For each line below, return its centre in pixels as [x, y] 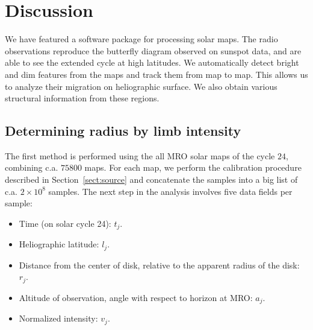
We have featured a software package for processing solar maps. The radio [141, 39]
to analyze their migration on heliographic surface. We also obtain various [141, 86]
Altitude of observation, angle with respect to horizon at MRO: [136, 297]
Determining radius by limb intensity [123, 131]
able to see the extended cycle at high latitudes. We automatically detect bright [152, 62]
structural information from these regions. [82, 98]
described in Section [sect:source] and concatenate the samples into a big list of [151, 179]
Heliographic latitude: [59, 244]
